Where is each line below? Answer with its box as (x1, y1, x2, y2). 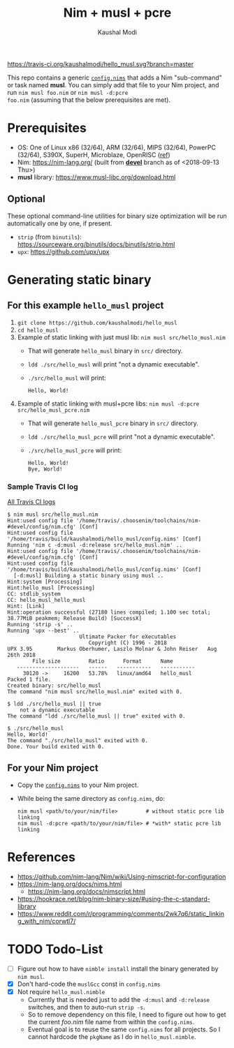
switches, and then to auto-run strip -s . (27, 1003, 145, 1011)
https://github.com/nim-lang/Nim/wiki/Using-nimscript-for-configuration (17, 872, 226, 880)
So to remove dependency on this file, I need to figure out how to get (27, 1010, 226, 1019)
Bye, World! (27, 466, 63, 473)
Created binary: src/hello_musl (7, 682, 101, 689)
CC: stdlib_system (7, 590, 61, 598)
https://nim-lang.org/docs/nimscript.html (27, 887, 145, 895)
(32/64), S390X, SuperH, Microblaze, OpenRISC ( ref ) (17, 150, 171, 158)
